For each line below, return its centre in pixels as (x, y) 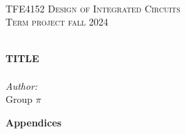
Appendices (34, 122)
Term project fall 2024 (57, 22)
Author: (22, 85)
